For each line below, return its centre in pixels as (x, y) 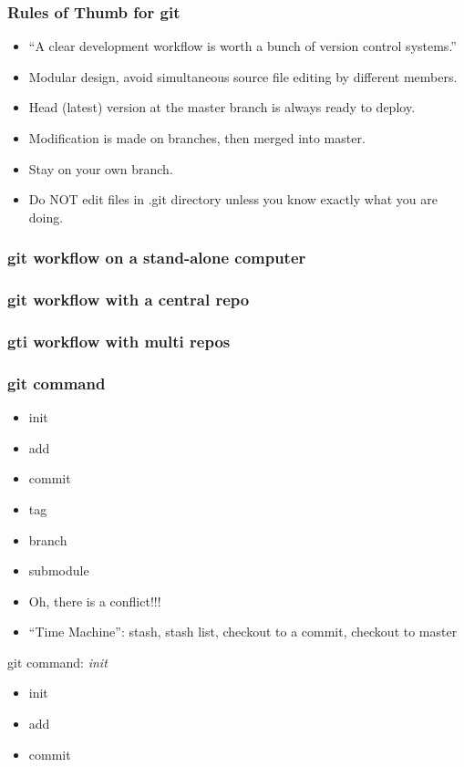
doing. (46, 217)
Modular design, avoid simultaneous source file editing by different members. (243, 76)
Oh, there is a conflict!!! (95, 601)
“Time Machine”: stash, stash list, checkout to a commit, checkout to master (243, 632)
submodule (59, 570)
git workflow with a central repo (129, 300)
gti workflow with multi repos (119, 341)
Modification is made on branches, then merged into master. (197, 138)
